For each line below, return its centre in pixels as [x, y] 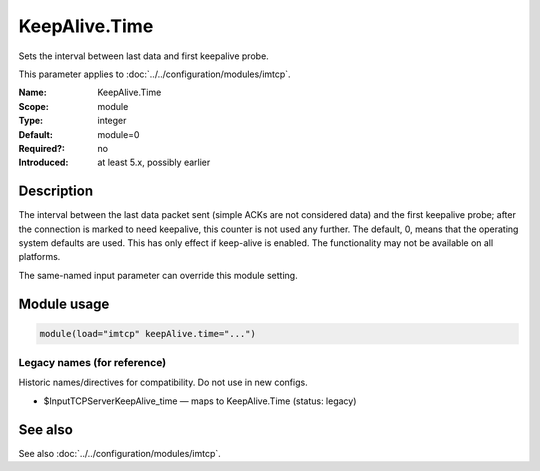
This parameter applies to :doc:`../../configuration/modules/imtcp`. [154, 74]
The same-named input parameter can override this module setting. [158, 275]
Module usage [64, 303]
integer [112, 121]
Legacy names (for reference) [92, 363]
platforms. [39, 257]
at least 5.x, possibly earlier [154, 162]
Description [56, 191]
